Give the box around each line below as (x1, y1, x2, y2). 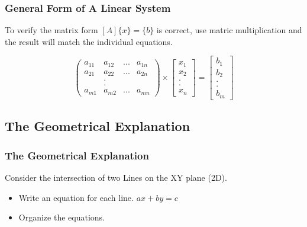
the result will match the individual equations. (5, 35, 173, 47)
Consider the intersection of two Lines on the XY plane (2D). (5, 171, 227, 183)
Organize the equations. (18, 211, 105, 223)
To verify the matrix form (5, 24, 98, 36)
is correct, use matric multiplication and (156, 24, 302, 36)
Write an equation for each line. (18, 191, 134, 203)
